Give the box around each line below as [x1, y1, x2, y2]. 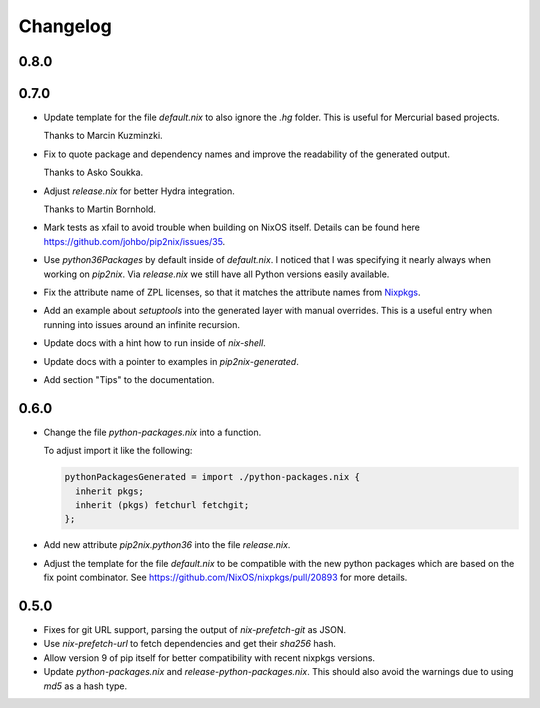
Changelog [18, 15, 112, 37]
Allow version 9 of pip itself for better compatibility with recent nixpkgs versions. [43, 651, 375, 664]
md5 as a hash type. [43, 680, 128, 692]
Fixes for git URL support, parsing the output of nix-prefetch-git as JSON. [43, 624, 347, 636]
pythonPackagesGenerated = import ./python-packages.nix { [64, 471, 360, 483]
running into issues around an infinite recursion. [43, 318, 240, 330]
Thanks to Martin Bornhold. [43, 203, 157, 215]
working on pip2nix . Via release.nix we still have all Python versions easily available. [43, 268, 390, 280]
